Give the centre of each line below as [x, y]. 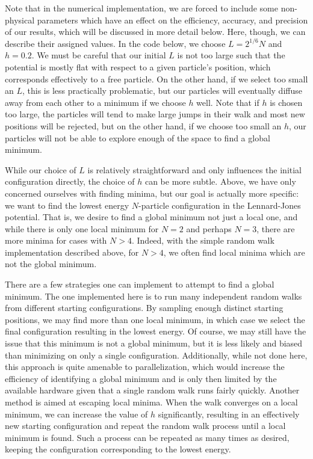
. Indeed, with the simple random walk [203, 240]
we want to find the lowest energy [67, 205]
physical [20, 20]
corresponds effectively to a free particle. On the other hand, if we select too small [156, 79]
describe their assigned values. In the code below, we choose [115, 43]
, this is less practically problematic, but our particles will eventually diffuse [162, 91]
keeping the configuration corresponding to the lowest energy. [118, 449]
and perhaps [209, 228]
